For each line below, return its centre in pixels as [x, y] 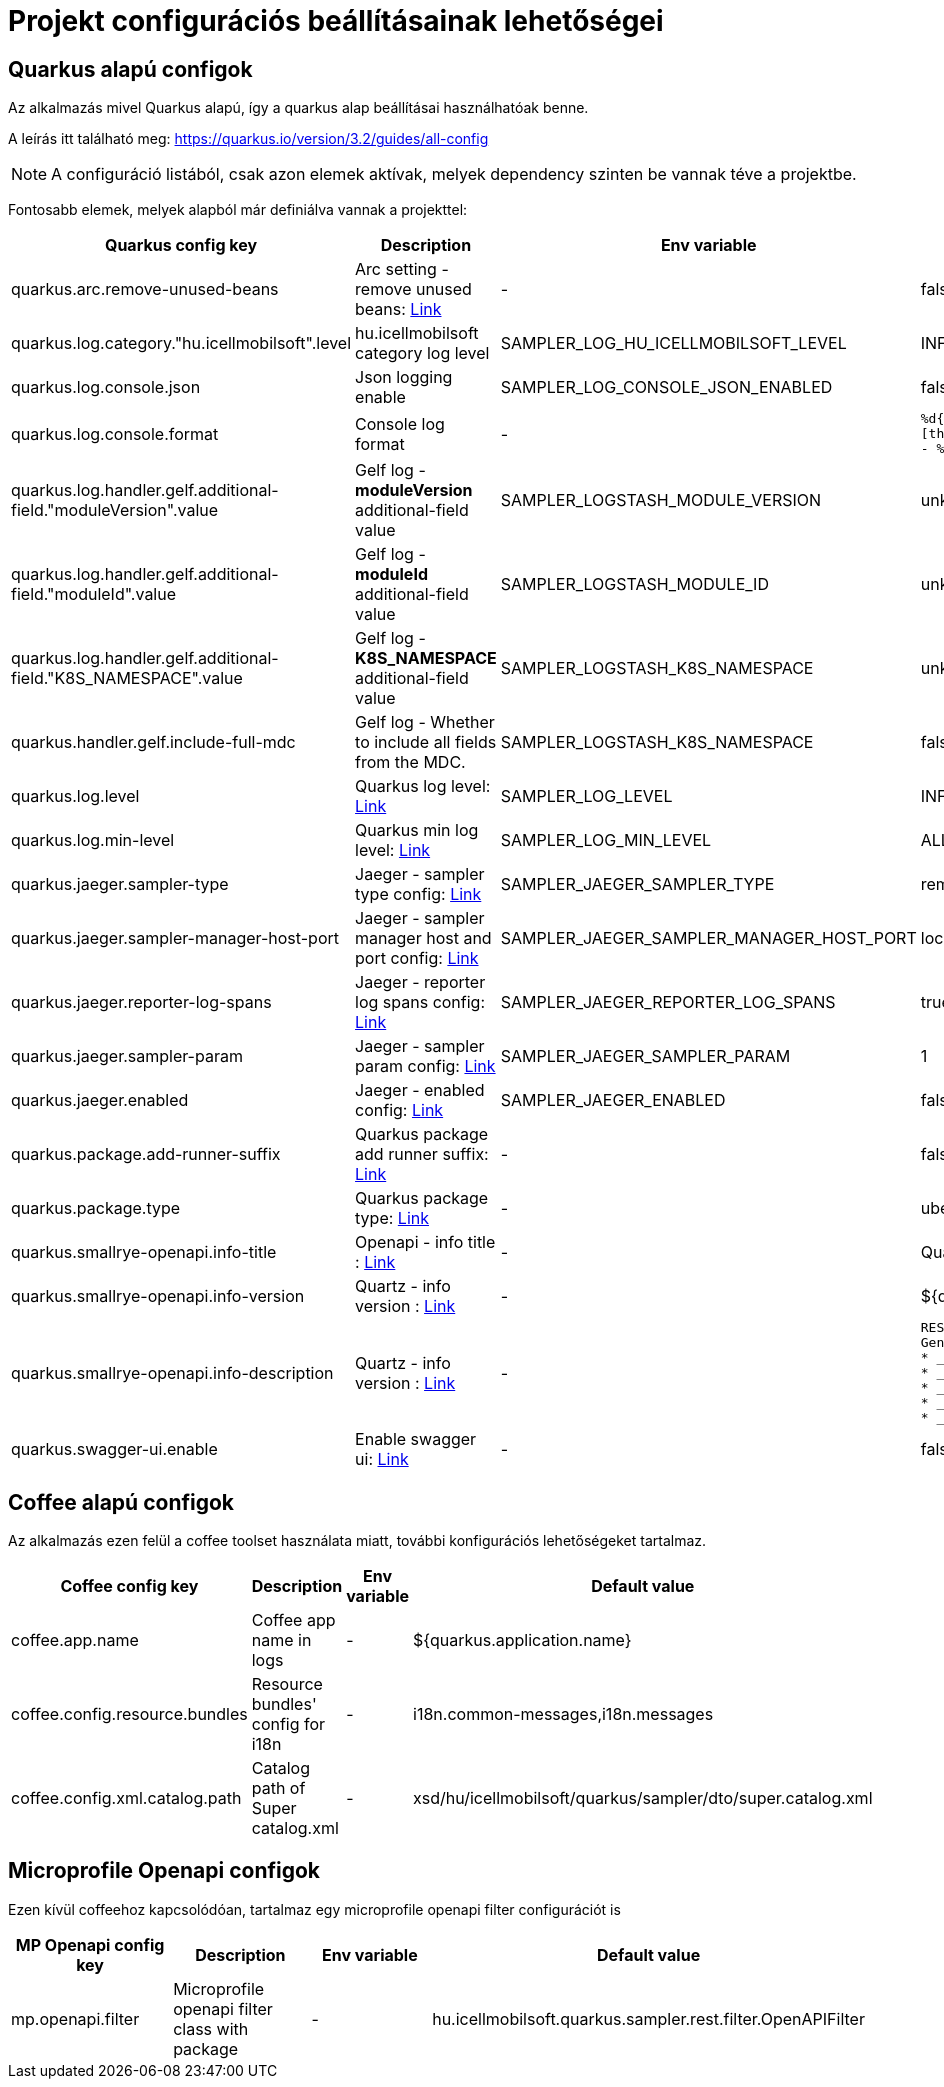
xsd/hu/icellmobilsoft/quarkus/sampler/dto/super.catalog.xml [643, 1798]
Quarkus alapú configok [130, 69]
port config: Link [417, 958]
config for [288, 1724]
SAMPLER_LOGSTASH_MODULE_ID [634, 584]
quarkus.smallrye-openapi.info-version [158, 1296]
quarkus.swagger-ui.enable [114, 1449]
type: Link [392, 1218]
